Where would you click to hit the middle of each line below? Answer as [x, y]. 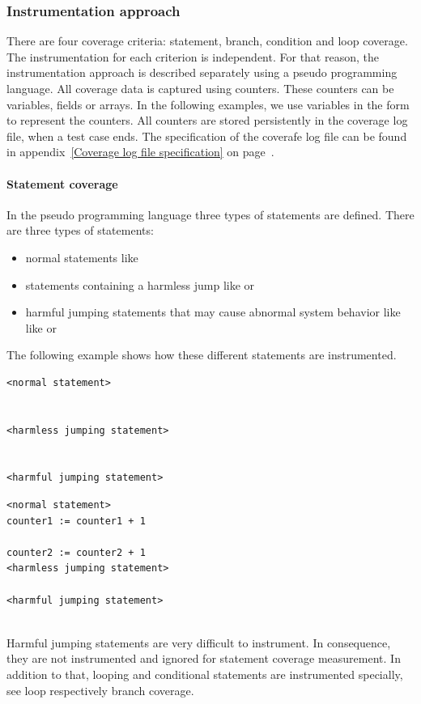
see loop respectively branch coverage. [100, 690]
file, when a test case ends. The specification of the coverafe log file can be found [207, 136]
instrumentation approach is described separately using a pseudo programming [202, 72]
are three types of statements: [80, 230]
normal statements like [82, 257]
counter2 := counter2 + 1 [76, 552]
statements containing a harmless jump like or [140, 284]
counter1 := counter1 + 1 [76, 521]
